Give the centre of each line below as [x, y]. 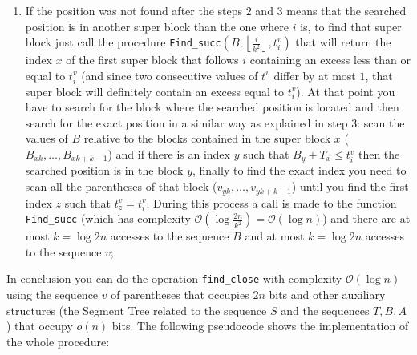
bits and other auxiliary [327, 294]
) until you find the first [350, 186]
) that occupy [40, 326]
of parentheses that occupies [180, 294]
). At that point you [346, 91]
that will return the [343, 42]
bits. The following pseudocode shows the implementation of [260, 326]
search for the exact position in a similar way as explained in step [186, 122]
